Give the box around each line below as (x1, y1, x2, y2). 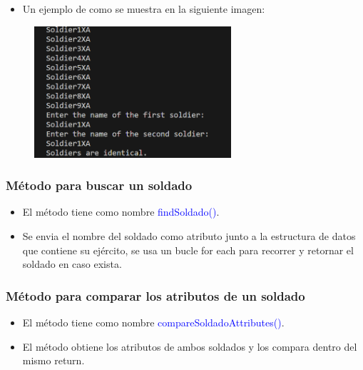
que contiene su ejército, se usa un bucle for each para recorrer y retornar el (22, 242, 354, 257)
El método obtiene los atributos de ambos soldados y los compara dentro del (22, 339, 357, 354)
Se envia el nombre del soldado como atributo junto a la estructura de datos (22, 229, 356, 244)
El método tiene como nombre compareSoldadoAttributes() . (22, 315, 285, 330)
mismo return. (22, 353, 85, 368)
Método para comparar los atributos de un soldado (6, 286, 305, 304)
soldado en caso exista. (22, 256, 122, 271)
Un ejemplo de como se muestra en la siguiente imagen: (22, 1, 265, 16)
